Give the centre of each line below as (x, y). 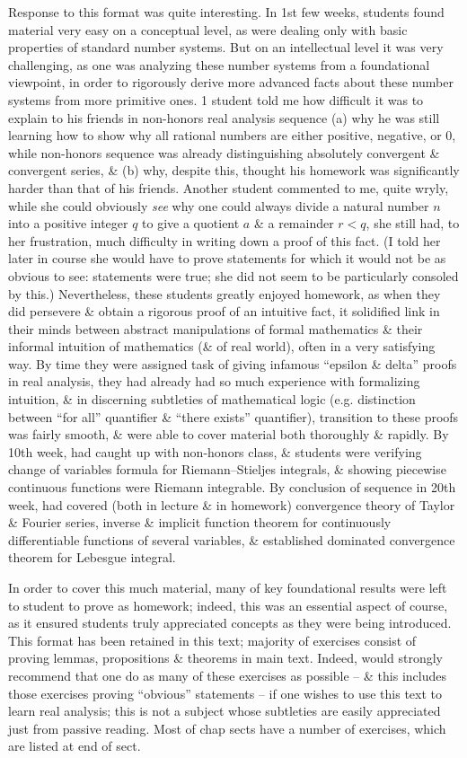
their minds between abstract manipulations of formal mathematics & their (216, 328)
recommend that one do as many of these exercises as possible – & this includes (227, 675)
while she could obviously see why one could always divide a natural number (219, 205)
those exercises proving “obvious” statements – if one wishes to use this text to (225, 693)
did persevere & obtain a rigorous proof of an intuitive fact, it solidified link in (224, 311)
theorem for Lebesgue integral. (92, 557)
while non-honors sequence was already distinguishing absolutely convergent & (224, 152)
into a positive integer (68, 223)
